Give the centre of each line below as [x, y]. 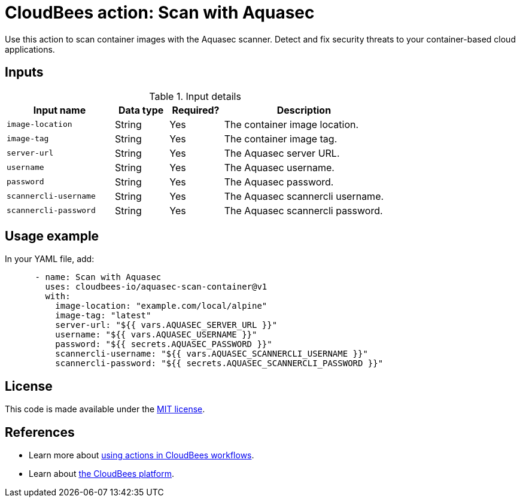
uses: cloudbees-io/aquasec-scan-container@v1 [156, 287]
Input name [60, 110]
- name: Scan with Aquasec [98, 277]
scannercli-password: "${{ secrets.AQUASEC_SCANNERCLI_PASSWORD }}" [219, 363]
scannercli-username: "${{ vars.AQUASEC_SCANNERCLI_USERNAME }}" [212, 354]
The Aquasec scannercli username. [304, 196]
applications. [30, 49]
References [40, 432]
